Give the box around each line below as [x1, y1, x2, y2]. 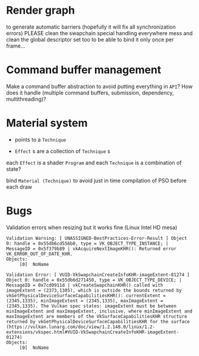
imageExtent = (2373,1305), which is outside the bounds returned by [6, 287, 182, 293]
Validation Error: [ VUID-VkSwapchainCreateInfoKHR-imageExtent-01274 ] [6, 271, 190, 277]
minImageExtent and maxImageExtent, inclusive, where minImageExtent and [6, 308, 193, 314]
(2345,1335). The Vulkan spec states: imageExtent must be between [6, 303, 177, 309]
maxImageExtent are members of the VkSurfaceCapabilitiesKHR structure [6, 313, 187, 319]
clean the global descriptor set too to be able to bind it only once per [6, 36, 174, 43]
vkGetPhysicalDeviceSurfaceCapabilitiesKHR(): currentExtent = [6, 292, 166, 298]
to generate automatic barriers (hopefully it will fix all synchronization [6, 23, 176, 30]
